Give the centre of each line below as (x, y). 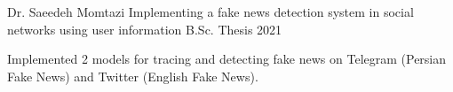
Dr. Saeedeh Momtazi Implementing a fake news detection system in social (211, 11)
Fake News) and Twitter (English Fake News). (133, 76)
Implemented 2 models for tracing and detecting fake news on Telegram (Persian (227, 59)
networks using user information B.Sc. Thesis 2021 (145, 29)
